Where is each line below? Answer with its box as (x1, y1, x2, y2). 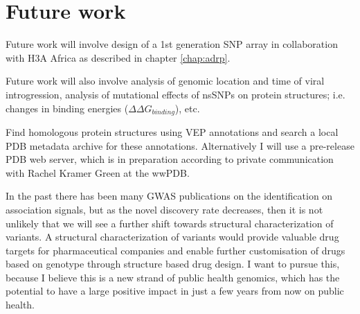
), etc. (174, 101, 200, 115)
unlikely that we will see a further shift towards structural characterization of (6, 216, 334, 230)
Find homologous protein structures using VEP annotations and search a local (6, 124, 339, 139)
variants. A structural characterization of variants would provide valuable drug (6, 229, 339, 244)
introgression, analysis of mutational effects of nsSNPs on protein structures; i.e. (6, 87, 345, 101)
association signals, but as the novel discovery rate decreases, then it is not (6, 202, 323, 216)
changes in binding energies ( (6, 101, 129, 115)
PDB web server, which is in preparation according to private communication (6, 152, 334, 166)
